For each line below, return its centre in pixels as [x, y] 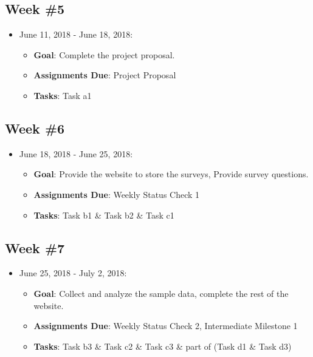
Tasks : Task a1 [63, 95]
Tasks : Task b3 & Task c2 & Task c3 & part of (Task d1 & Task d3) [163, 346]
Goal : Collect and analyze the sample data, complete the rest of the [161, 293]
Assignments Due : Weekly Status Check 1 [117, 194]
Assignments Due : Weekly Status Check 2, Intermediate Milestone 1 [166, 326]
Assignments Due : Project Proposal [105, 75]
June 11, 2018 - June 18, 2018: [76, 34]
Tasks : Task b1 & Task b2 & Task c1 [104, 215]
